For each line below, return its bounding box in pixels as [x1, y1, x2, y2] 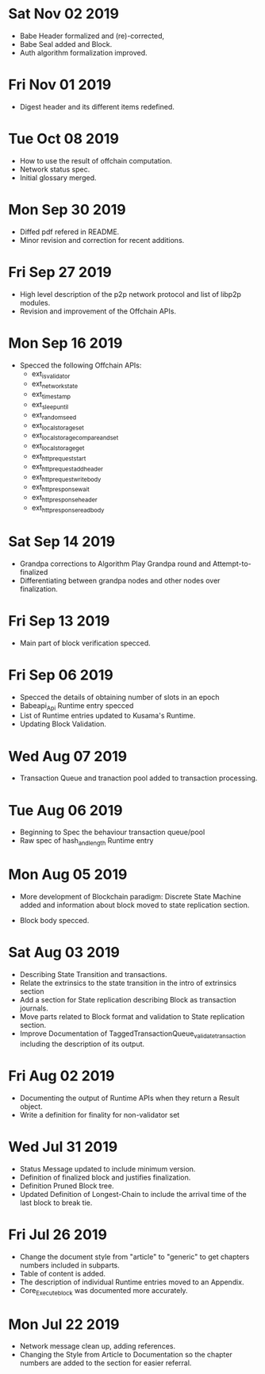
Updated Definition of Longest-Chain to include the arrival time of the [19, 1189, 248, 1199]
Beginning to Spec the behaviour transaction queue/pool [19, 827, 205, 837]
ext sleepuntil [31, 400, 69, 411]
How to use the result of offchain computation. [19, 156, 172, 165]
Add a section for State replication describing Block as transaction [19, 995, 236, 1004]
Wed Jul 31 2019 [8, 1137, 118, 1156]
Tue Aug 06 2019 [8, 801, 123, 819]
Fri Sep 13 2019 [8, 612, 110, 629]
